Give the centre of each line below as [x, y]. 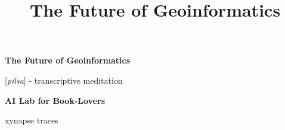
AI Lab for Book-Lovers [55, 100]
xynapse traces [32, 120]
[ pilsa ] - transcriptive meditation [64, 80]
